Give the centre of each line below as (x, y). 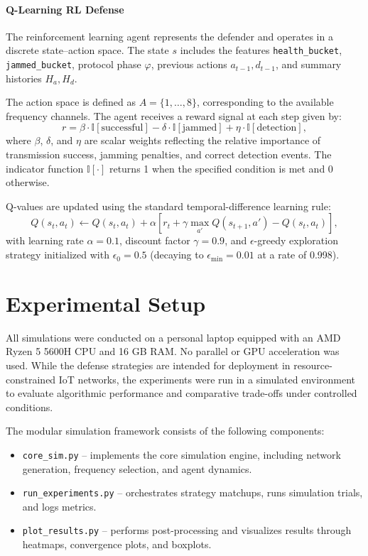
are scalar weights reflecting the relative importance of (202, 140)
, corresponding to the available (265, 102)
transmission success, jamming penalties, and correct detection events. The (169, 154)
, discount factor (155, 240)
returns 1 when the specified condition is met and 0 (221, 168)
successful (122, 128)
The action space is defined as (71, 102)
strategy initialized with (58, 255)
